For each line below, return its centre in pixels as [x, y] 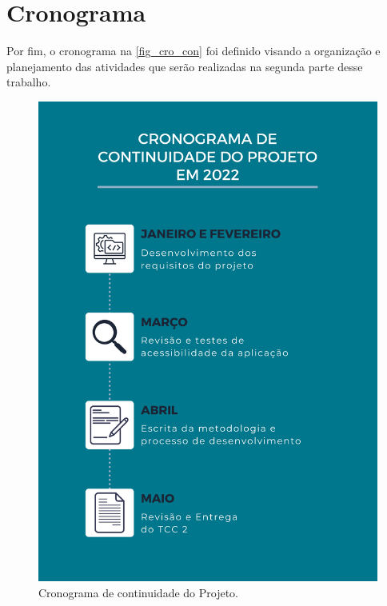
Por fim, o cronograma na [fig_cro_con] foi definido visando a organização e [193, 51]
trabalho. [29, 82]
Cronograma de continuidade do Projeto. [139, 593]
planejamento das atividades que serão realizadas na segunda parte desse [185, 66]
